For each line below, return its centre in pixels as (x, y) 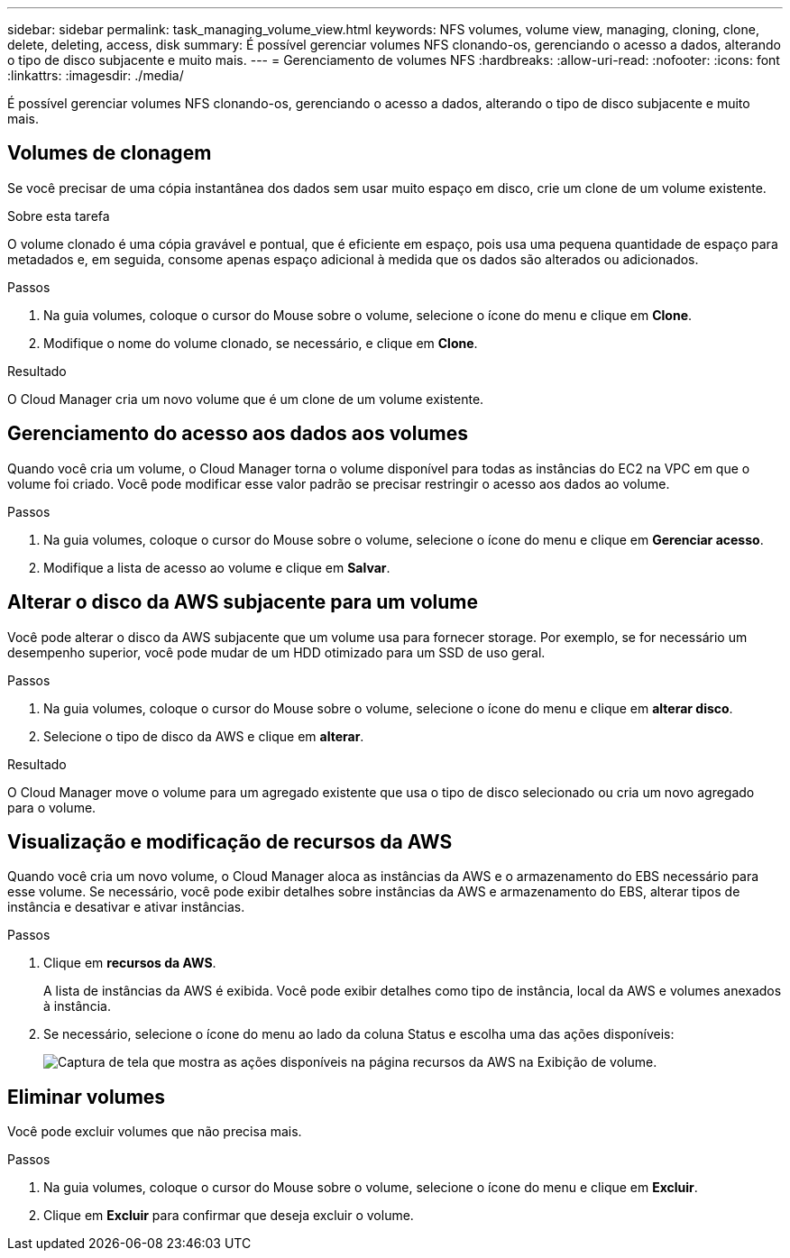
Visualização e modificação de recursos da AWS (230, 841)
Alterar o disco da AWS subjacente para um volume (243, 602)
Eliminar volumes (87, 1097)
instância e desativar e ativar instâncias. (126, 907)
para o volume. (52, 807)
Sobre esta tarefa (59, 216)
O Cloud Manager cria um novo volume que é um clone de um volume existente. (246, 399)
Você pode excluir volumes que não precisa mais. (155, 1132)
